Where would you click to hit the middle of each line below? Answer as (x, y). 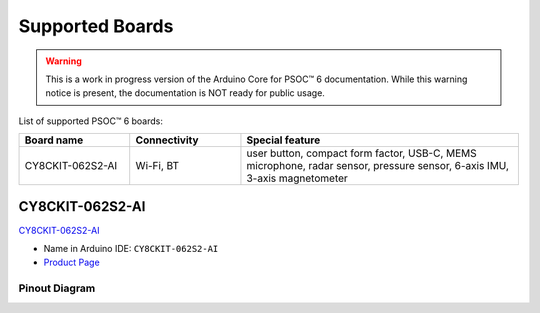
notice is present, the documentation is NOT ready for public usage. (185, 93)
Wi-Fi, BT (157, 166)
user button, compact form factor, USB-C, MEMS (361, 153)
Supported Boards (96, 26)
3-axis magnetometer (297, 178)
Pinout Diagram (57, 288)
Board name (54, 140)
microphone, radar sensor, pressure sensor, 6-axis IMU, (378, 166)
